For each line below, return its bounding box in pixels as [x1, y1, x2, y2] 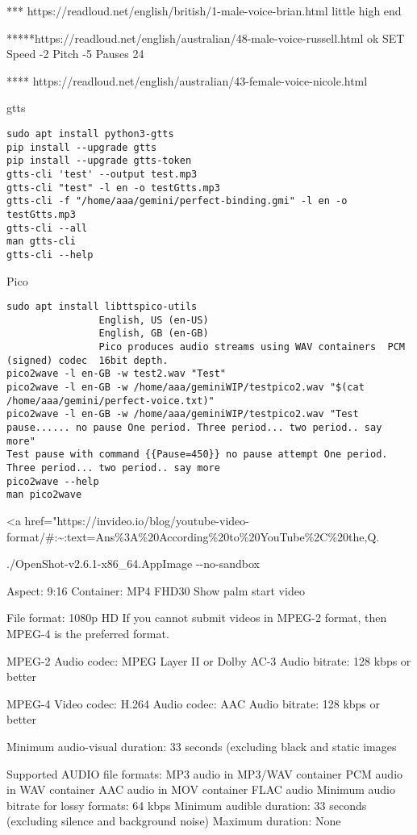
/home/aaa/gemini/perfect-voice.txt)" [6, 395, 215, 407]
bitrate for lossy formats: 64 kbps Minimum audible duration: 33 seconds [6, 796, 367, 813]
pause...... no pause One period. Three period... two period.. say [6, 422, 382, 434]
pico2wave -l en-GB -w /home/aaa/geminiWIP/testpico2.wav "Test [6, 408, 359, 420]
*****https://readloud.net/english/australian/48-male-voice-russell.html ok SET [6, 29, 405, 46]
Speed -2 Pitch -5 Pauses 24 [6, 45, 144, 62]
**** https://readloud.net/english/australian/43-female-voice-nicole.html [6, 72, 368, 89]
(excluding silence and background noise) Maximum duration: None [6, 812, 341, 829]
